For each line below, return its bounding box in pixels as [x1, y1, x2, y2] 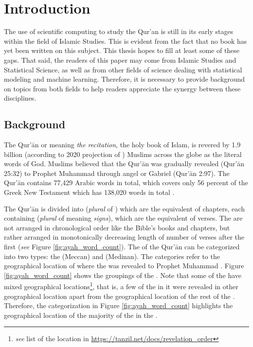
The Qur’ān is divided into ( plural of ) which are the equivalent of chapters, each [4, 203, 245, 213]
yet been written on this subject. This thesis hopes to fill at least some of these [4, 45, 240, 55]
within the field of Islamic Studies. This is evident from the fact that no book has [4, 35, 247, 46]
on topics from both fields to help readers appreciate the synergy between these [4, 83, 241, 93]
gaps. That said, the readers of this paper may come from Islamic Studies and [4, 54, 236, 65]
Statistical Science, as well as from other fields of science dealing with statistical [4, 64, 242, 74]
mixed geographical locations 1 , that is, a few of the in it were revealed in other [4, 280, 238, 292]
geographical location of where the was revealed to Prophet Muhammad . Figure [4, 260, 244, 271]
